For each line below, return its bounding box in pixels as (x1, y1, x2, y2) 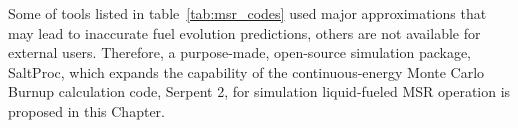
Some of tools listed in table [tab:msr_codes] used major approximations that (8, 3, 487, 23)
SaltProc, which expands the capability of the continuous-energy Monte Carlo (8, 61, 485, 82)
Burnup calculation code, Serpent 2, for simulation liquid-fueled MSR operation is (8, 81, 511, 102)
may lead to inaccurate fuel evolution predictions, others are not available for (8, 22, 481, 43)
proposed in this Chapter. (8, 100, 165, 121)
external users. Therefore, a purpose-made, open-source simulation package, (8, 42, 471, 63)
